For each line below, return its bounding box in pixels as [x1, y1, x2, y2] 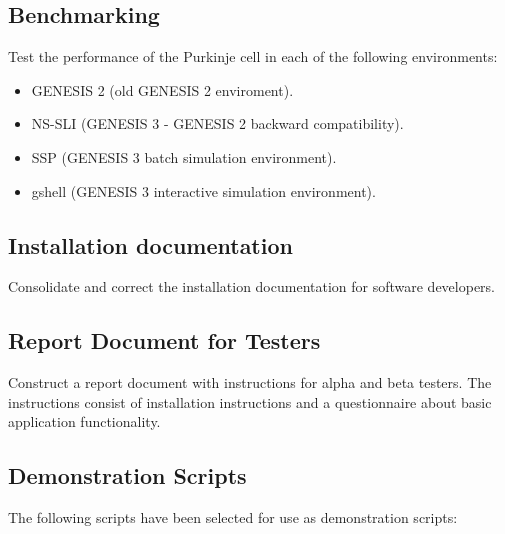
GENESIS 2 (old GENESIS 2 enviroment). [31, 79, 294, 100]
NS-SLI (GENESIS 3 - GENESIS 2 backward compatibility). [31, 113, 404, 134]
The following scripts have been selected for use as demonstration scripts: [8, 507, 458, 528]
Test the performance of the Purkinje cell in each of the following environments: [8, 46, 498, 67]
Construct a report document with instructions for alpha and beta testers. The [8, 372, 492, 393]
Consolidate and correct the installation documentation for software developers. [8, 276, 496, 297]
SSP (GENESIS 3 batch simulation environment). [31, 146, 337, 167]
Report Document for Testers [8, 325, 321, 356]
